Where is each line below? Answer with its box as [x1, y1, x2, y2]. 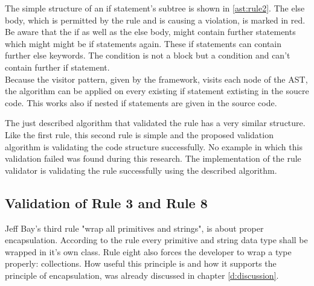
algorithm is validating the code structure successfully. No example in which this [5, 140, 303, 153]
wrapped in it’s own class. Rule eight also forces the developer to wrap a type [5, 245, 292, 258]
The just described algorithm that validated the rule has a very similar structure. [5, 116, 306, 129]
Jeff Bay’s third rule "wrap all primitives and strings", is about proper [5, 221, 264, 234]
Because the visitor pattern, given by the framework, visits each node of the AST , [5, 72, 308, 85]
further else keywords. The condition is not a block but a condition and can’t [5, 49, 290, 62]
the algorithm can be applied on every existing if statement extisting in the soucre [5, 84, 309, 97]
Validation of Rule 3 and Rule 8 [5, 193, 208, 212]
